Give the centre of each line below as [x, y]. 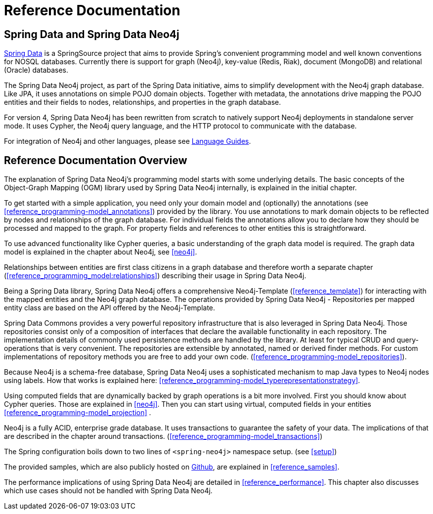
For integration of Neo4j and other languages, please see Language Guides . [128, 141]
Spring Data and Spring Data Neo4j [92, 34]
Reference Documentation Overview [96, 160]
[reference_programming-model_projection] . [78, 413]
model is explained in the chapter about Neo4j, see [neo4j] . [101, 252]
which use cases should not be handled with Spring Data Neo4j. [108, 491]
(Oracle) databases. [36, 70]
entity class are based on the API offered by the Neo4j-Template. [110, 308]
